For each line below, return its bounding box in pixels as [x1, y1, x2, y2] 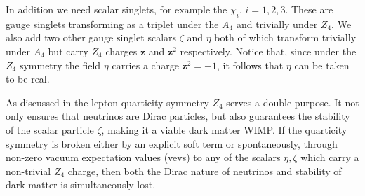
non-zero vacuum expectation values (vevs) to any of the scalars [6, 150, 281, 164]
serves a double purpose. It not [226, 94, 359, 109]
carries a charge [112, 57, 179, 72]
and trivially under [236, 16, 318, 31]
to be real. [6, 71, 50, 86]
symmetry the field [19, 57, 101, 72]
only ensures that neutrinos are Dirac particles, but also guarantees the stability [6, 108, 350, 123]
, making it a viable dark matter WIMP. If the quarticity [101, 122, 347, 136]
